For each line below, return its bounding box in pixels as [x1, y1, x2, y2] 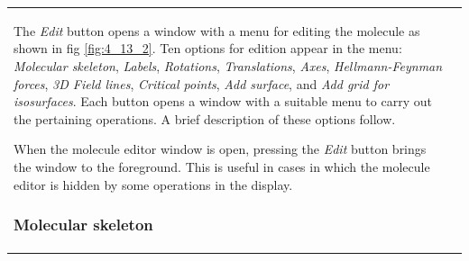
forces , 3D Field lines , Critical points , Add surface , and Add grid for [14, 74, 390, 93]
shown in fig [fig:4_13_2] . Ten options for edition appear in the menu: [14, 39, 402, 58]
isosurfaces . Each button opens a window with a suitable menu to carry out [14, 92, 432, 111]
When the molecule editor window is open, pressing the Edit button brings [14, 139, 427, 158]
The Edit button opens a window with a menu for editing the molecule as [14, 21, 420, 40]
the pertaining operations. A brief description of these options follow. [14, 109, 396, 128]
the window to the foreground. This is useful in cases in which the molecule [14, 157, 430, 175]
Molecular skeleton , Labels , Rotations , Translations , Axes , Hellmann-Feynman [14, 56, 443, 75]
